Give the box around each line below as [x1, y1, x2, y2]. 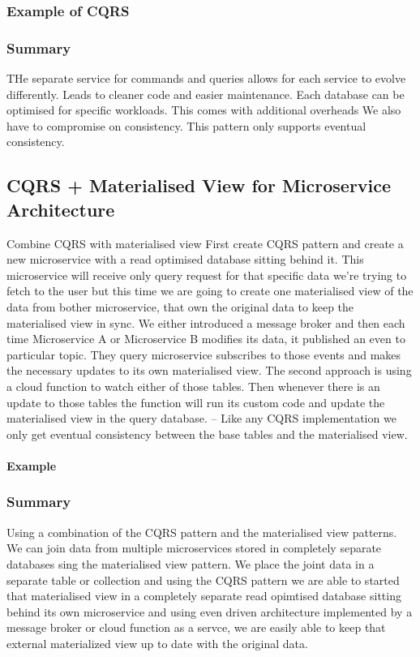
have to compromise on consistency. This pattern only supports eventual [6, 117, 366, 134]
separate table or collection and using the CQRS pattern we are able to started [6, 571, 400, 588]
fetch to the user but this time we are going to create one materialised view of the [6, 282, 414, 299]
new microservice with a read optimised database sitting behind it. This [6, 251, 364, 268]
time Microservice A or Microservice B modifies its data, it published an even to [6, 330, 405, 347]
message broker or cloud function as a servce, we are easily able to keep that [6, 619, 386, 636]
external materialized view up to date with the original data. [6, 634, 308, 651]
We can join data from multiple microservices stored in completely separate [6, 539, 382, 556]
